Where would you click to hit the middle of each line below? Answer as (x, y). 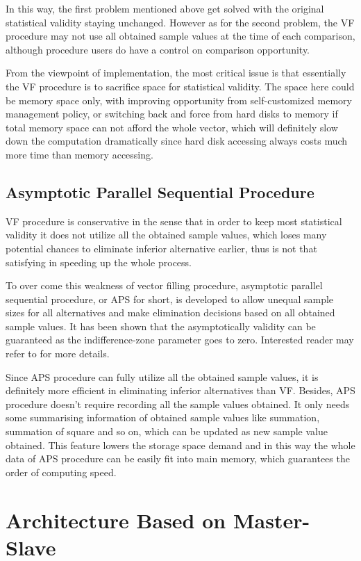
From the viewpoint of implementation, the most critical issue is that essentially (176, 73)
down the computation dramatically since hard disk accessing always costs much (177, 141)
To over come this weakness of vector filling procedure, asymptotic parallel (164, 285)
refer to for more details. (58, 353)
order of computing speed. (61, 472)
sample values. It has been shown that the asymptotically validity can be (161, 326)
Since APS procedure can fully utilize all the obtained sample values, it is (162, 376)
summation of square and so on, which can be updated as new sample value (167, 431)
